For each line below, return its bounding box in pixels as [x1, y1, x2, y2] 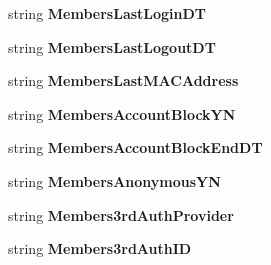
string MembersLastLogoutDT [8, 36, 216, 57]
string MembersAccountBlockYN [8, 103, 236, 124]
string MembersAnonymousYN [8, 170, 221, 191]
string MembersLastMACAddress [8, 70, 239, 91]
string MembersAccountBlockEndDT [8, 137, 263, 158]
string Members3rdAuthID [8, 238, 192, 259]
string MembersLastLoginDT [8, 3, 207, 23]
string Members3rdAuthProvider [8, 204, 234, 225]
